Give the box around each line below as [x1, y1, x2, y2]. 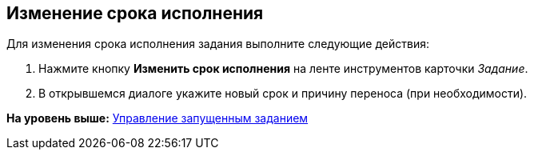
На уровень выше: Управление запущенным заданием [6, 111, 309, 126]
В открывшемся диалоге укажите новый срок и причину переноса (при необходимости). [38, 86, 528, 101]
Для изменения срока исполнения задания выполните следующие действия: [6, 37, 429, 51]
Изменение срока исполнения [6, 3, 264, 23]
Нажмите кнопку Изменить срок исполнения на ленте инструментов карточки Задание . [38, 62, 528, 76]
